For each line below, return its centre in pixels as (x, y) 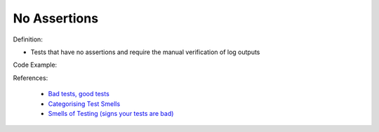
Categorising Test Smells (84, 104)
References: (31, 78)
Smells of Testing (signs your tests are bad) (111, 113)
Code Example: (35, 65)
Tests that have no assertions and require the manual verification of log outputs (145, 52)
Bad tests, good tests (79, 94)
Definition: (28, 39)
